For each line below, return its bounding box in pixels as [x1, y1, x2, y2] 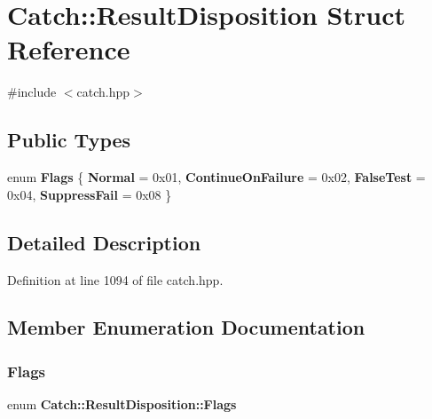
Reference [7, 31, 130, 67]
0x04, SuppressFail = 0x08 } [7, 185, 172, 203]
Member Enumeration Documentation [7, 313, 365, 341]
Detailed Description [7, 228, 201, 256]
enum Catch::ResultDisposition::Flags [7, 395, 237, 414]
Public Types [7, 126, 131, 154]
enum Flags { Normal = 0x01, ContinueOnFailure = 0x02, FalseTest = [7, 168, 426, 186]
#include [7, 83, 57, 101]
